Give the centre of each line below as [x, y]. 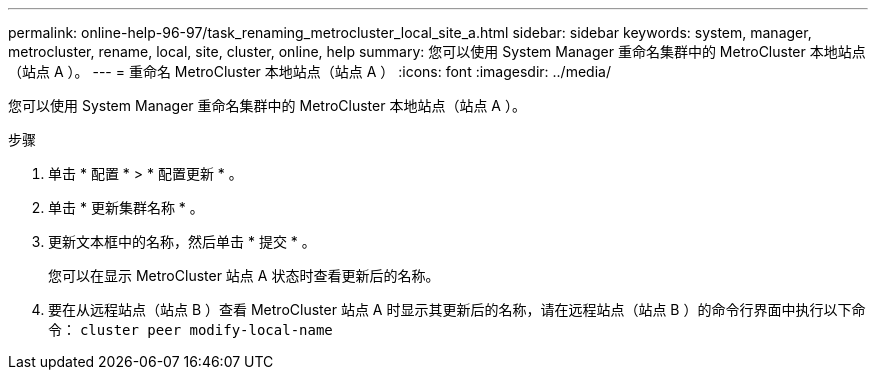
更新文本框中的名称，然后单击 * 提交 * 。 [182, 241]
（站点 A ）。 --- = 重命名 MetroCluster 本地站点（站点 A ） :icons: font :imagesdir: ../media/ [309, 71]
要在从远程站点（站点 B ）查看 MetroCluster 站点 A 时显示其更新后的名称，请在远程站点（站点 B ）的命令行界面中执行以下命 [457, 309]
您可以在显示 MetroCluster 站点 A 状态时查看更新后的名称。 [244, 275]
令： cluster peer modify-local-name [190, 329]
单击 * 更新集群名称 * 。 [126, 207]
